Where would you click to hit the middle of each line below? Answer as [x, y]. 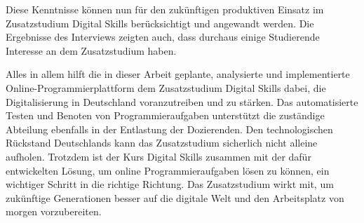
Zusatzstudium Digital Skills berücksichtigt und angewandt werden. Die [160, 23]
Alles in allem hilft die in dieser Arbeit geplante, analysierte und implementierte [178, 74]
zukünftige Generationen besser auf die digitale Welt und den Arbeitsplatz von [175, 197]
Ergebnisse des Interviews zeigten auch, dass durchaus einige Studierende [163, 37]
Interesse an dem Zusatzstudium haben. [91, 50]
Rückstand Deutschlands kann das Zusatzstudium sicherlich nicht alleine [162, 143]
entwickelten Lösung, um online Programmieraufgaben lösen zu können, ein [168, 170]
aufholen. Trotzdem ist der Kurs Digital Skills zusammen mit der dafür [159, 156]
